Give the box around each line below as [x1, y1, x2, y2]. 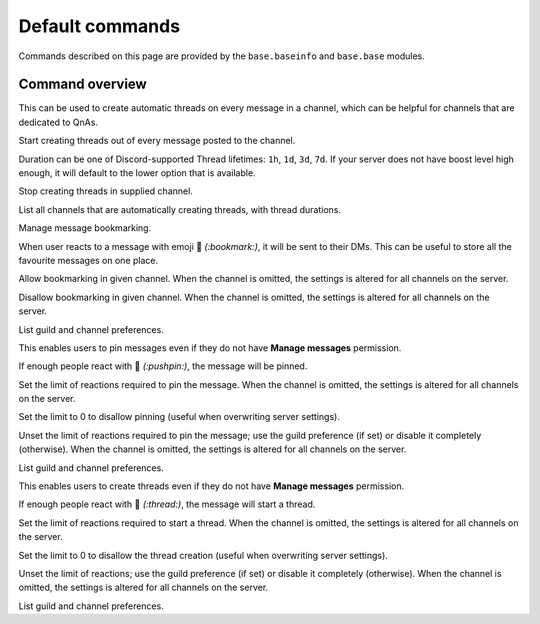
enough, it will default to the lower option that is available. [18, 167, 256, 179]
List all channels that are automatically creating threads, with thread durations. [18, 203, 342, 215]
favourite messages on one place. [18, 254, 159, 266]
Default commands [18, 15, 180, 37]
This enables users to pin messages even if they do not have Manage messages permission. [18, 341, 402, 354]
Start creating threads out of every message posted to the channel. [18, 135, 296, 147]
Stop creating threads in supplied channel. [18, 185, 194, 197]
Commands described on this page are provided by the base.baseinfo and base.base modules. [18, 50, 425, 62]
